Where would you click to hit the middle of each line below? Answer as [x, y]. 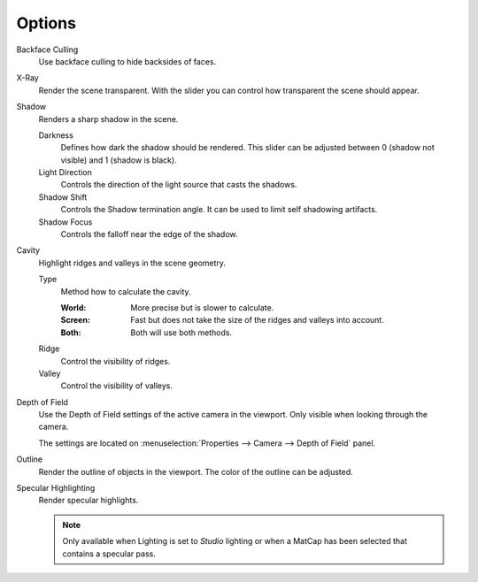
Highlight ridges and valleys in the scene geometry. [132, 263]
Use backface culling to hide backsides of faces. [127, 61]
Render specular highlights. [89, 501]
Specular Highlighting [56, 488]
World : [73, 307]
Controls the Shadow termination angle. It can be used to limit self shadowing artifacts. [219, 210]
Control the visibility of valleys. [116, 386]
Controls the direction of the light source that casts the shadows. [179, 185]
